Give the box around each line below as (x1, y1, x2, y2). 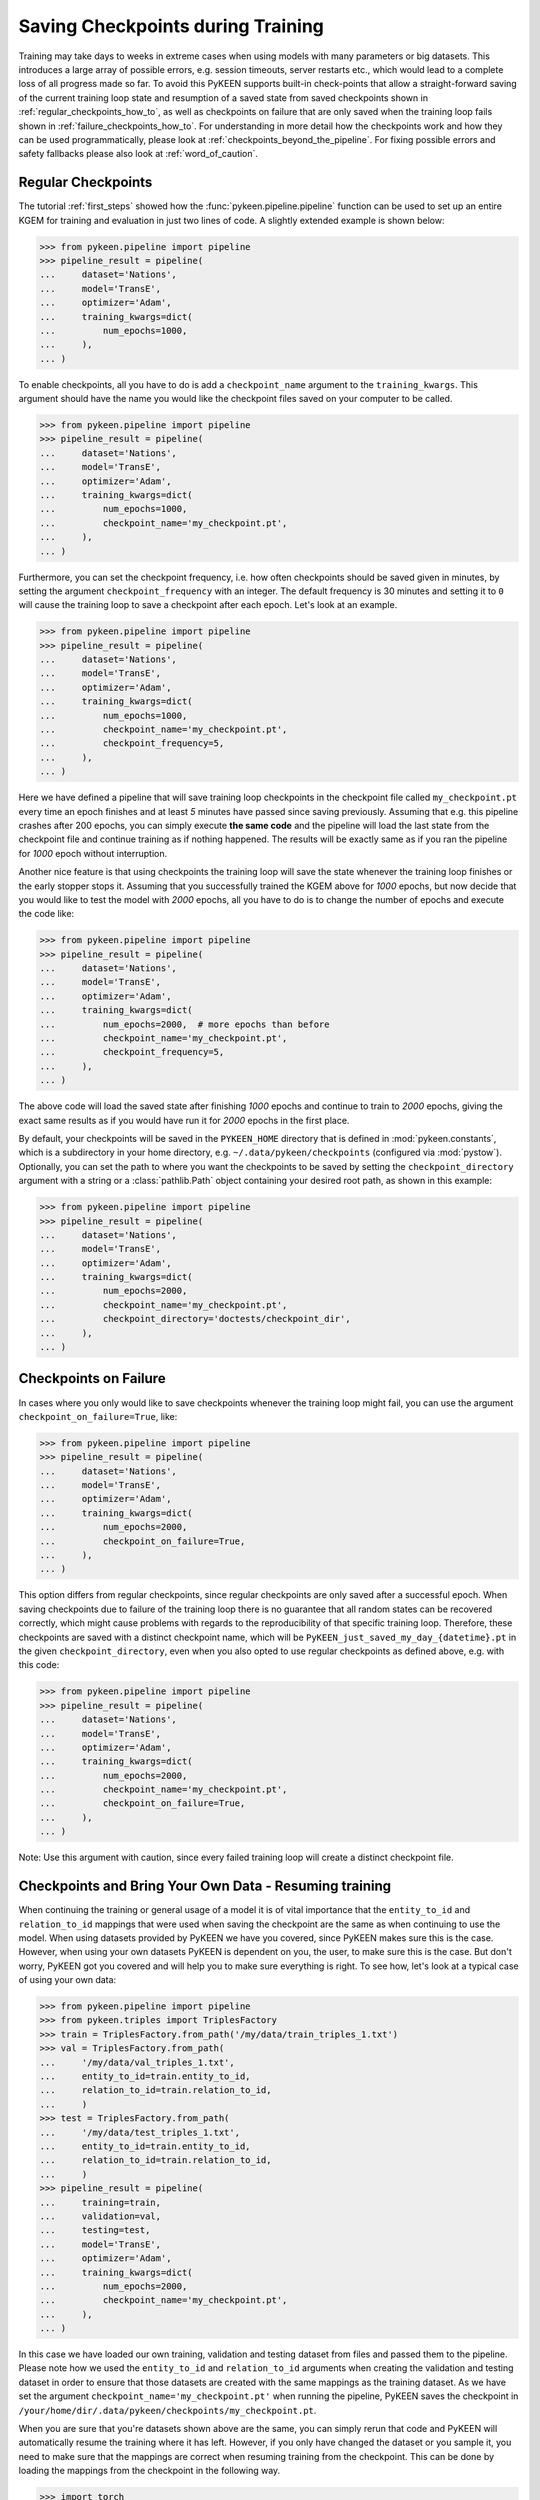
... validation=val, (39, 2210, 162, 2222)
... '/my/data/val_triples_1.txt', (39, 2056, 235, 2068)
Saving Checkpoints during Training (18, 15, 325, 37)
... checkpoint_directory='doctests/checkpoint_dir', (39, 1313, 351, 1325)
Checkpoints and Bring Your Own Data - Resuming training (18, 1878, 392, 1895)
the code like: (18, 908, 75, 920)
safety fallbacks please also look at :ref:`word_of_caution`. (18, 148, 259, 160)
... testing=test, (39, 2225, 151, 2236)
